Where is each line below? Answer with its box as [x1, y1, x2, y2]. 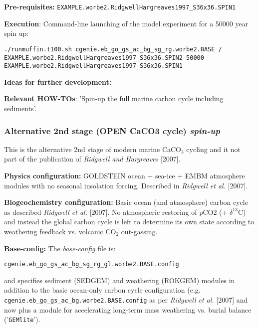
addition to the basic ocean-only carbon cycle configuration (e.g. [4, 285, 201, 295]
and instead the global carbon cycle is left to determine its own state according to [4, 216, 255, 227]
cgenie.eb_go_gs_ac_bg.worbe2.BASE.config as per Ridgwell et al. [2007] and [4, 295, 248, 305]
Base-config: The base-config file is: [4, 243, 116, 253]
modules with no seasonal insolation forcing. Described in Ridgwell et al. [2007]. [4, 180, 248, 190]
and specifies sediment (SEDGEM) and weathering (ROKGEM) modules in [4, 275, 235, 285]
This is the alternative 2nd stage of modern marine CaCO [4, 144, 181, 154]
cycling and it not [186, 144, 241, 154]
